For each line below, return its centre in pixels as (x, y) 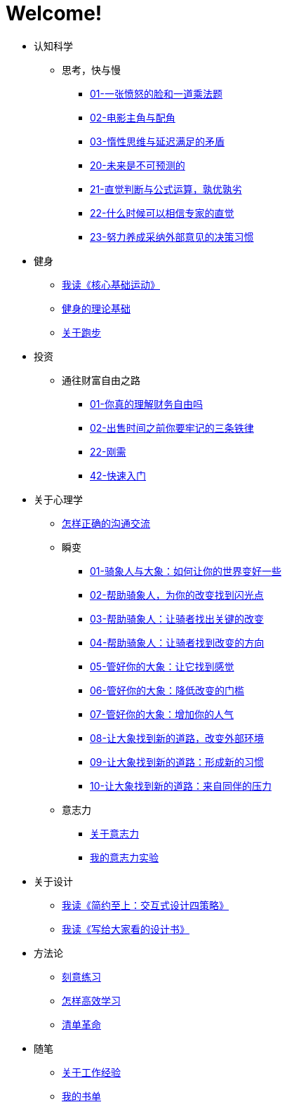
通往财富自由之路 (101, 380)
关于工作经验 (91, 1072)
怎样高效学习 (91, 1000)
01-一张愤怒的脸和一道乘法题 (156, 93)
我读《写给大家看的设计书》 (126, 929)
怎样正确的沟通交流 (106, 523)
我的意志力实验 (124, 857)
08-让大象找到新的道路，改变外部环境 (177, 738)
